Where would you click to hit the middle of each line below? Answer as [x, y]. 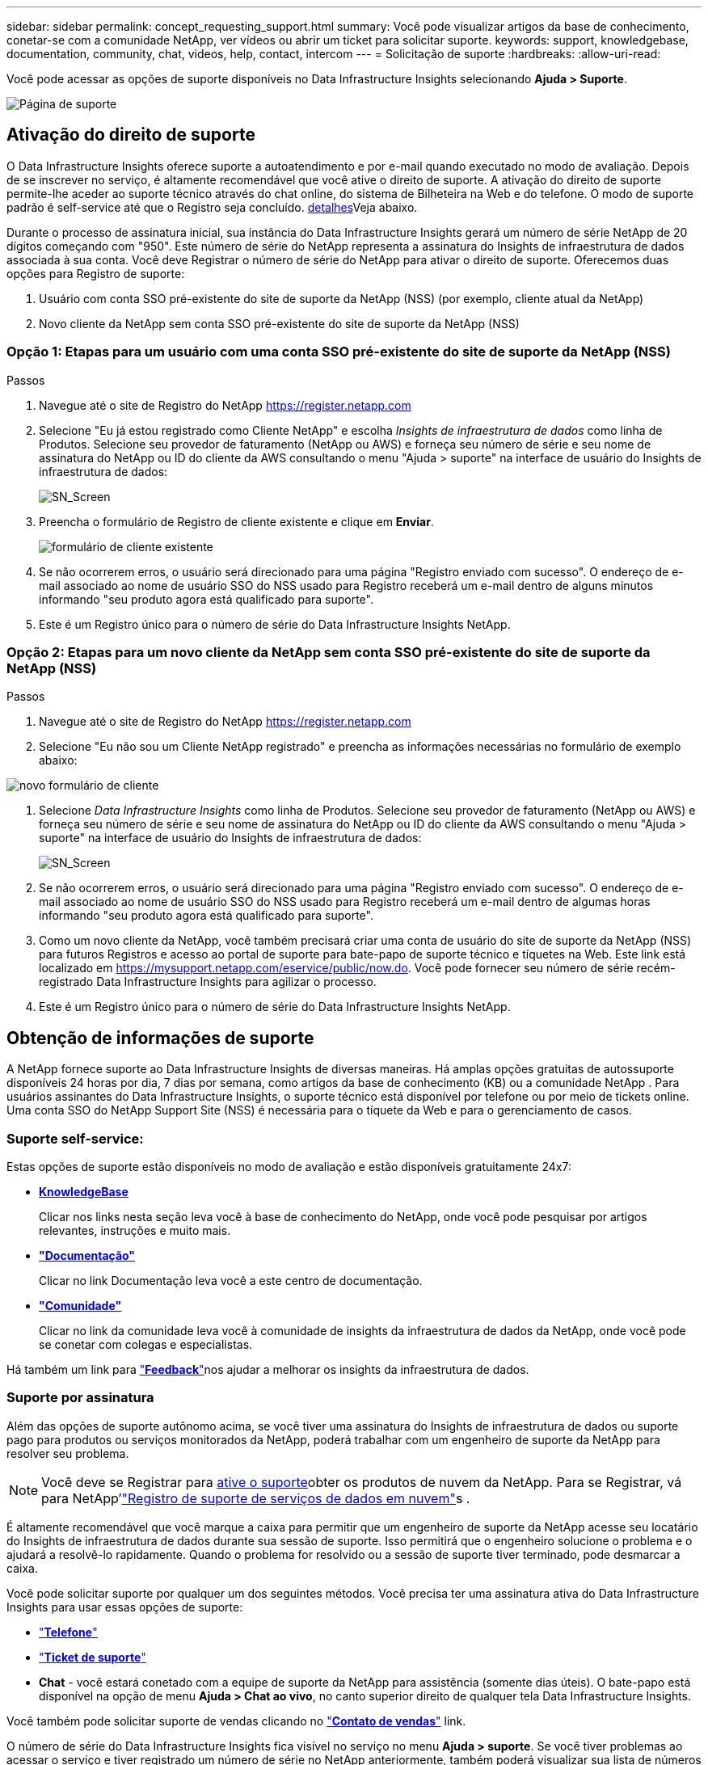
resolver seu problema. [68, 1453]
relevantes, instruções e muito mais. [135, 1230]
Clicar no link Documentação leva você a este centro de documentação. [231, 1280]
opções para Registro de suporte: [96, 273]
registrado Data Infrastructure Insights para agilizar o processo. [208, 982]
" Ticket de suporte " [93, 1657]
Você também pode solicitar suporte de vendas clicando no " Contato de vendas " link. [236, 1721]
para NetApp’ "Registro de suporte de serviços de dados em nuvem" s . [256, 1498]
